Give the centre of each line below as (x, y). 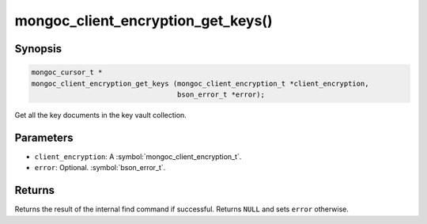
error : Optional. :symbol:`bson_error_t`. (100, 168)
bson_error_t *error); (221, 94)
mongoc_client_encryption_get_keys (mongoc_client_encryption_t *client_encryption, (200, 84)
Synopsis (38, 49)
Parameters (44, 137)
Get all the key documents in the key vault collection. (101, 115)
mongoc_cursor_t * (67, 72)
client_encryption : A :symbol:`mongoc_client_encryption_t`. (138, 156)
